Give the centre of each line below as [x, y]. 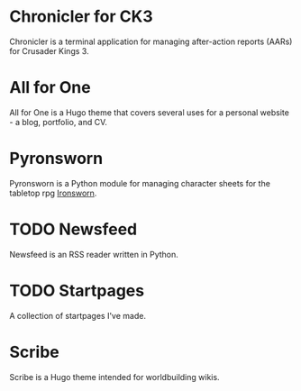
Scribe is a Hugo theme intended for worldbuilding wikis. [114, 377]
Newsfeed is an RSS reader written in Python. [94, 254]
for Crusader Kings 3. [49, 50]
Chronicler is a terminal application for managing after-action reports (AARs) [151, 41]
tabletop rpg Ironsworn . [53, 193]
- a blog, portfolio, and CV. [59, 122]
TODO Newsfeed [73, 229]
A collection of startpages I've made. [78, 315]
